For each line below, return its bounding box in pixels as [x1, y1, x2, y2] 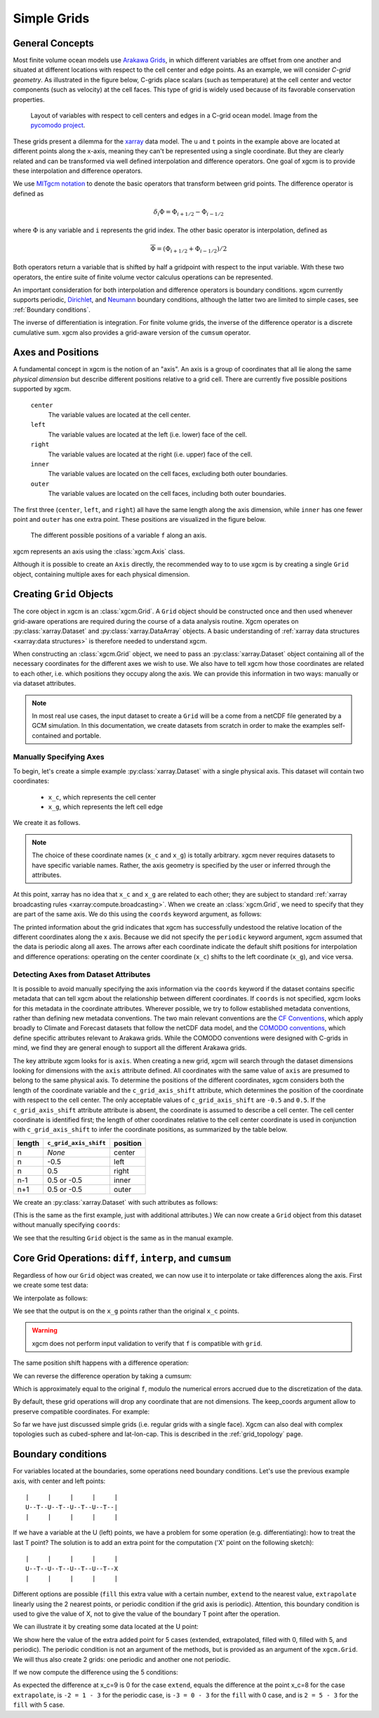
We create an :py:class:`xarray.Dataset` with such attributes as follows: [13, 1198, 218, 1206]
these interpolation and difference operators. [13, 166, 143, 175]
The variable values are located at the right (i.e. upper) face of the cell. [48, 450, 253, 459]
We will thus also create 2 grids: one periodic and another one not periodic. [13, 1655, 231, 1663]
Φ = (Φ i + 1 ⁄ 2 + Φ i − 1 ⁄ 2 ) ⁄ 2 [149, 245, 227, 255]
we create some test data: [13, 1281, 88, 1290]
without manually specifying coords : [13, 1221, 121, 1229]
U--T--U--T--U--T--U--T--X [25, 1565, 119, 1572]
